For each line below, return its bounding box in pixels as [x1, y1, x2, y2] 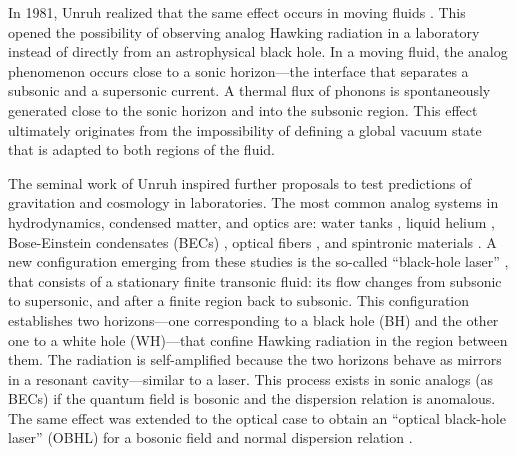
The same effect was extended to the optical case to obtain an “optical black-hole [8, 407, 506, 428]
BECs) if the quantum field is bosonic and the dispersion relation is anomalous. [8, 388, 496, 409]
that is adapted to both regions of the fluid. [8, 139, 276, 160]
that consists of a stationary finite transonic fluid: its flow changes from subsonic [8, 270, 502, 291]
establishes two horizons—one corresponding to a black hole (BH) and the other [8, 309, 499, 330]
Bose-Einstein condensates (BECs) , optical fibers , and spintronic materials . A [8, 231, 497, 252]
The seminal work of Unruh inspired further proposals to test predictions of [8, 172, 472, 193]
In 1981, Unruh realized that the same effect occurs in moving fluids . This [8, 2, 466, 22]
